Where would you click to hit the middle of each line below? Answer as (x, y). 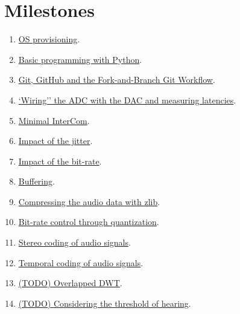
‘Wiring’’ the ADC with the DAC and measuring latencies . (127, 100)
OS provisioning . (49, 39)
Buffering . (36, 181)
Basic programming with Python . (80, 59)
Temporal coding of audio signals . (81, 262)
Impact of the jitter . (55, 141)
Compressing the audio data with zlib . (89, 201)
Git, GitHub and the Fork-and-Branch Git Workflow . (117, 80)
